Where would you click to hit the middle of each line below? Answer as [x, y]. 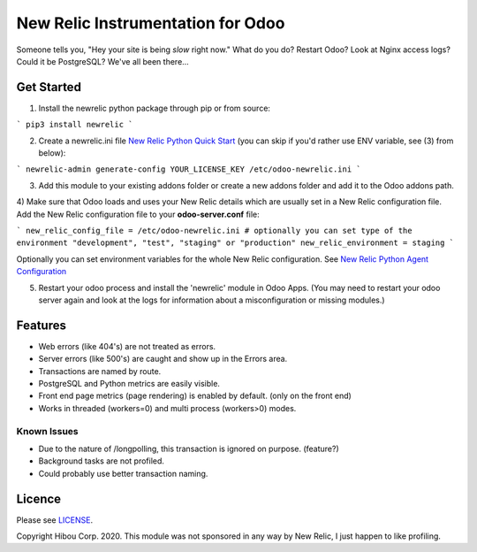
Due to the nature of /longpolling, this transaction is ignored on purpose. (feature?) [189, 448]
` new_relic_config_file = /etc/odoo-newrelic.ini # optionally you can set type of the [214, 230]
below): [52, 153]
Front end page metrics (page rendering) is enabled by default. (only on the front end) [195, 396]
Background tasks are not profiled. [102, 461]
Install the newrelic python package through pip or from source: [155, 108]
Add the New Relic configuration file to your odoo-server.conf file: [138, 214]
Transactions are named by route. [100, 371]
